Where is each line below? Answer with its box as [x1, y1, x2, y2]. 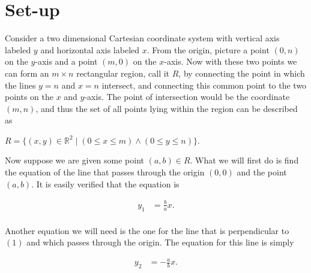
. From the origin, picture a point [146, 43, 270, 56]
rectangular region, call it [76, 66, 170, 79]
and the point [237, 166, 287, 178]
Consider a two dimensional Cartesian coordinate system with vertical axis [5, 32, 280, 44]
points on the [5, 90, 53, 103]
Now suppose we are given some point [5, 154, 145, 166]
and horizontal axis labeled [40, 43, 140, 56]
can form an [5, 66, 49, 79]
